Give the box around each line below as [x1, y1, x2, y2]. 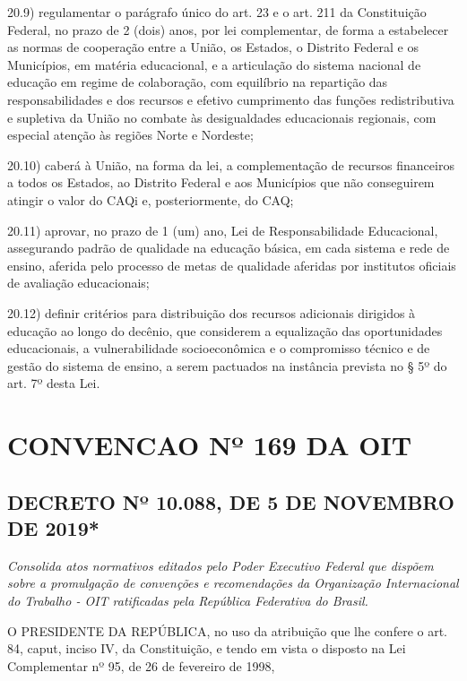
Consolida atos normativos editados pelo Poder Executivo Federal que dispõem [7, 556, 434, 574]
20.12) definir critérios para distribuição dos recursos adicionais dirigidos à [7, 303, 416, 322]
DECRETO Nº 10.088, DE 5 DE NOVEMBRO [7, 487, 454, 515]
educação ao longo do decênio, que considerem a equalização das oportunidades [7, 321, 443, 340]
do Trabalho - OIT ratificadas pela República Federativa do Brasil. [7, 591, 368, 610]
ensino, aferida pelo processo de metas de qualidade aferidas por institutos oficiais [7, 255, 456, 274]
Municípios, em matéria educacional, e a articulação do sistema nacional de [7, 55, 421, 73]
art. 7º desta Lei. [7, 374, 100, 392]
